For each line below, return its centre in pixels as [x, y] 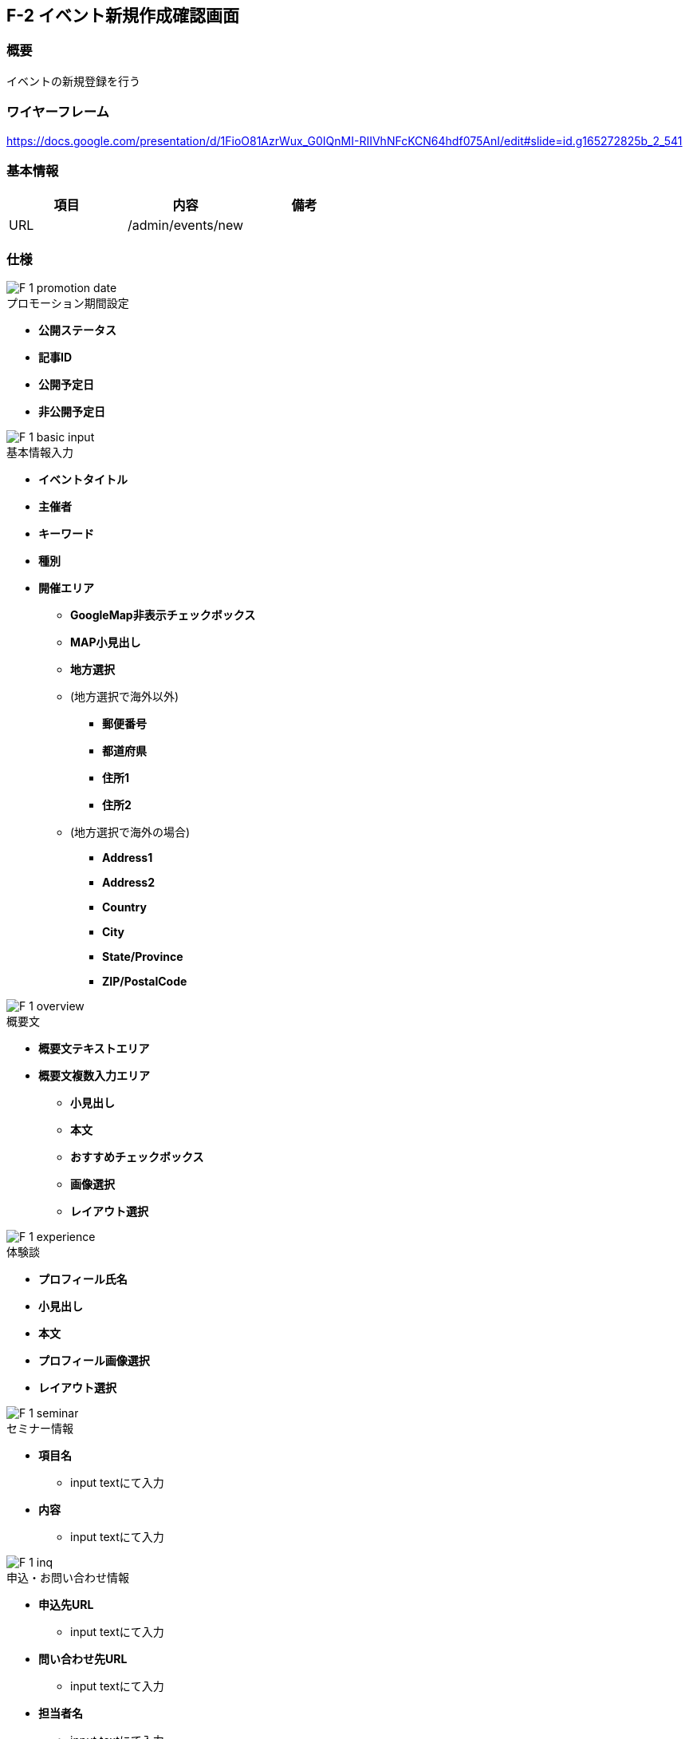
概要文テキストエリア [94, 1049]
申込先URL [66, 1605]
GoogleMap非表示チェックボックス [163, 615]
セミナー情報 [40, 1429]
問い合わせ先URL [83, 1659]
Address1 [128, 858]
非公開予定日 [72, 412]
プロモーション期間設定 [68, 303]
